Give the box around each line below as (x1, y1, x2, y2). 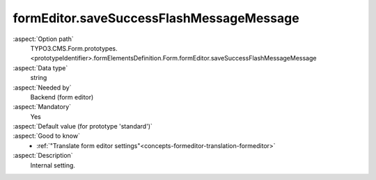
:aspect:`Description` (13, 152, 73, 160)
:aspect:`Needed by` (13, 83, 72, 92)
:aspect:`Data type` (13, 63, 68, 72)
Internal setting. (30, 161, 76, 170)
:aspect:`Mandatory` (13, 103, 72, 111)
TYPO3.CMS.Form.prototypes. (30, 44, 118, 52)
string (30, 74, 47, 82)
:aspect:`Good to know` (13, 132, 80, 140)
